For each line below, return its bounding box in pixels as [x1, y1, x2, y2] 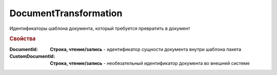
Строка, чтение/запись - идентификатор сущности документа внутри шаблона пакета [50, 46, 241, 52]
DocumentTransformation [9, 8, 123, 19]
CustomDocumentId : [9, 53, 55, 59]
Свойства [9, 35, 36, 43]
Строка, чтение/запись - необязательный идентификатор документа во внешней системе [50, 60, 250, 66]
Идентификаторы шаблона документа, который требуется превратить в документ [9, 25, 190, 31]
